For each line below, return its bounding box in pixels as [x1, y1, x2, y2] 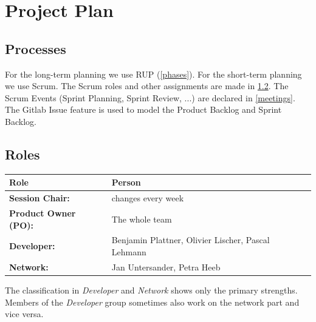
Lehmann [111, 245, 146, 258]
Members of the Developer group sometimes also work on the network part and [5, 295, 300, 308]
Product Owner [9, 206, 76, 219]
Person [111, 176, 141, 189]
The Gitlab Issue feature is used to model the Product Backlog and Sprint [5, 103, 282, 116]
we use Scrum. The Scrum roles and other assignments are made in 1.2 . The [5, 79, 289, 92]
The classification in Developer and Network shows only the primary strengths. [5, 283, 298, 296]
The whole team [111, 212, 172, 225]
